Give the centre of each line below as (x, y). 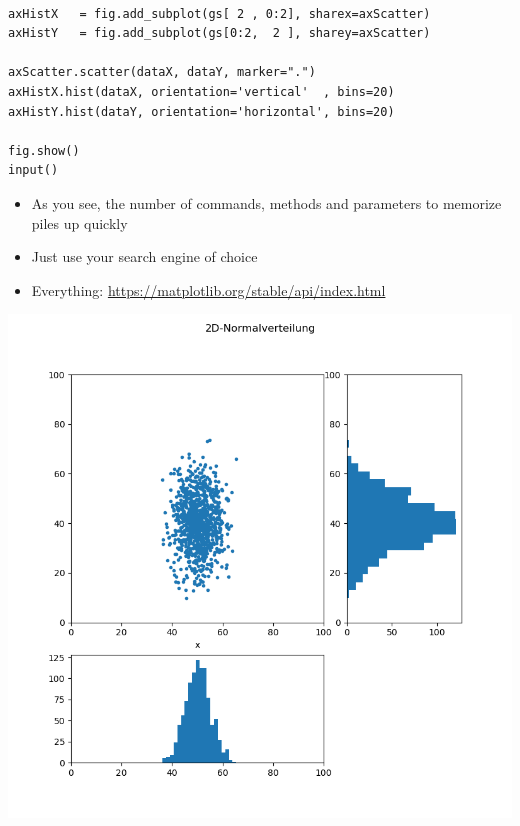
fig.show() (44, 150)
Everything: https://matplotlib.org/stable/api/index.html (208, 289)
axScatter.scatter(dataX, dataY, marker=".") (162, 72)
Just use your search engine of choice (144, 256)
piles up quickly (79, 222)
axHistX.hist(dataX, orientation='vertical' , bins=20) (201, 91)
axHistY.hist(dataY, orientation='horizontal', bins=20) (201, 111)
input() (33, 170)
